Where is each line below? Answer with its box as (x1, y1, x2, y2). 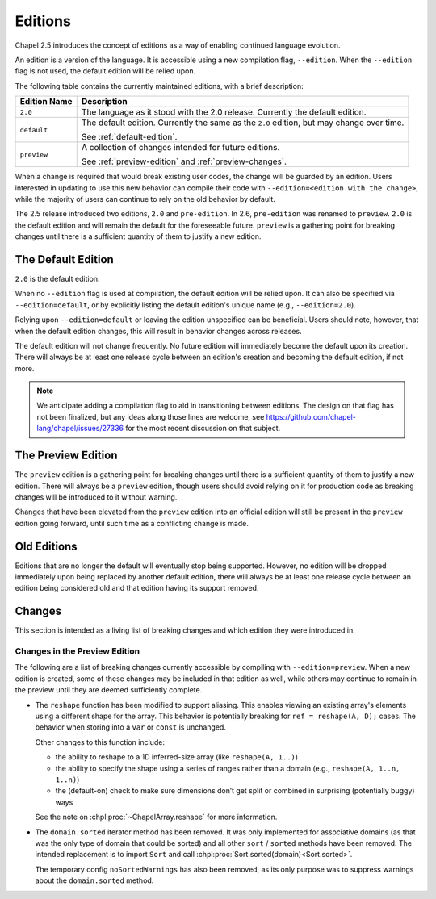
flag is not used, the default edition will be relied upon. (15, 66, 196, 76)
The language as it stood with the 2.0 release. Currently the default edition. (81, 107, 367, 118)
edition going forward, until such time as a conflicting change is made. (15, 518, 249, 528)
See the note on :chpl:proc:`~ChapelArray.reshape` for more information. (35, 812, 278, 822)
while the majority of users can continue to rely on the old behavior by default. (15, 194, 276, 203)
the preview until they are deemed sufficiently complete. (15, 685, 203, 695)
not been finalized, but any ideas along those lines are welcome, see (36, 412, 265, 421)
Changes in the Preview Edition (15, 646, 140, 657)
